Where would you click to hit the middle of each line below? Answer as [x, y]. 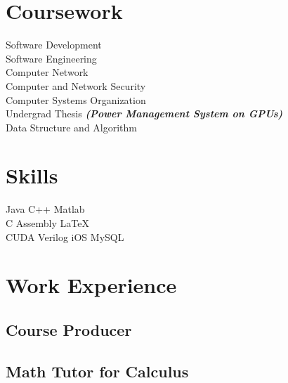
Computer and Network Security [76, 85]
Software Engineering [51, 58]
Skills [32, 175]
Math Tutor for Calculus [97, 371]
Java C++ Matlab [45, 209]
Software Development [54, 45]
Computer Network [47, 72]
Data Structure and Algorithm [72, 127]
